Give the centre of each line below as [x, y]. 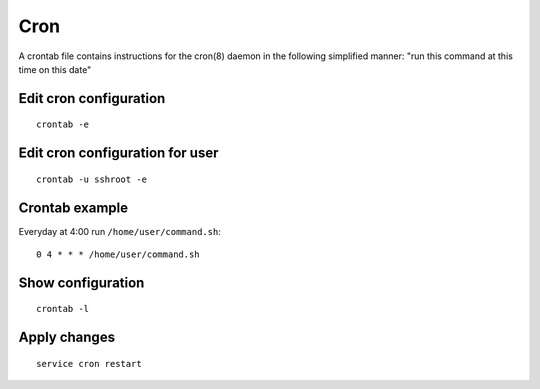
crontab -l [63, 309]
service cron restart [89, 363]
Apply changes [66, 337]
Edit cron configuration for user [118, 153]
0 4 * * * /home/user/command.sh [118, 254]
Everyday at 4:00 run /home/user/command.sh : [120, 231]
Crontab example [73, 207]
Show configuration [81, 282]
